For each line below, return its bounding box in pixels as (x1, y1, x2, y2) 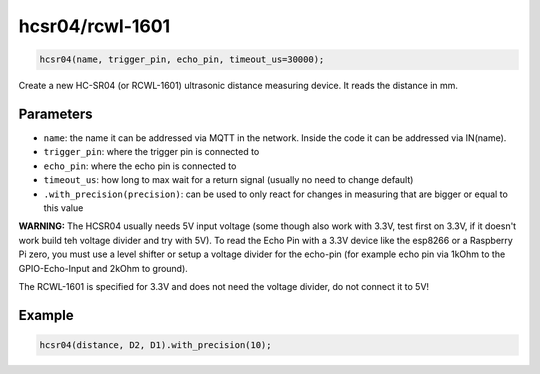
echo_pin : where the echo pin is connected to (43, 160, 237, 172)
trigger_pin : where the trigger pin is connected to (43, 146, 260, 158)
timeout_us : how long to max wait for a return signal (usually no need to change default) (43, 174, 414, 186)
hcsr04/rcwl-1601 (18, 15, 171, 37)
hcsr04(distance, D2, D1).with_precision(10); (39, 339, 272, 350)
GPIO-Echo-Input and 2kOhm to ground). (18, 262, 189, 274)
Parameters (18, 105, 93, 122)
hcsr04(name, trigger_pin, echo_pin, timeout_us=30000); (39, 54, 325, 65)
